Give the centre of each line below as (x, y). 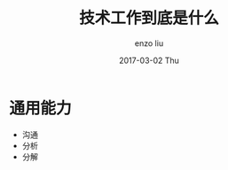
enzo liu (149, 43)
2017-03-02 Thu (149, 60)
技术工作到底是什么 (149, 18)
